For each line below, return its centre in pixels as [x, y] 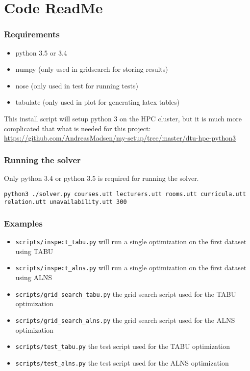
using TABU [34, 251]
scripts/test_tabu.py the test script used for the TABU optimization [123, 346]
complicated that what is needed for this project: [77, 128]
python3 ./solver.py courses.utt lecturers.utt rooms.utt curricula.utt [125, 194]
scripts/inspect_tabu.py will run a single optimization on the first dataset [131, 242]
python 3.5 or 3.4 [41, 52]
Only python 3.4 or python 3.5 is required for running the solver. [101, 178]
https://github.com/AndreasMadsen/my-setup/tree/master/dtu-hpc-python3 [120, 138]
